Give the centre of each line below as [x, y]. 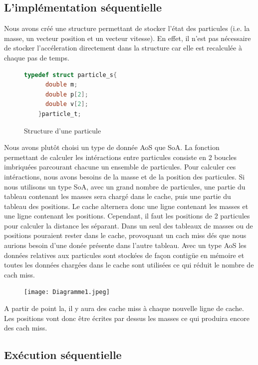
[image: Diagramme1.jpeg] [67, 292]
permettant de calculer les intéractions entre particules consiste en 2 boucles [121, 157]
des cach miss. [26, 328]
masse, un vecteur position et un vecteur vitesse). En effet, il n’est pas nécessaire [128, 38]
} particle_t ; [60, 114]
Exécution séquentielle [63, 355]
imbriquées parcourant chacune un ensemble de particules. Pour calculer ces [120, 167]
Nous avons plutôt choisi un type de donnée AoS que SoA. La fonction [112, 147]
